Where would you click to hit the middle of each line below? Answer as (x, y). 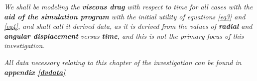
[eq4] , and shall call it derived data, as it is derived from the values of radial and (128, 26)
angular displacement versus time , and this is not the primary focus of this (124, 36)
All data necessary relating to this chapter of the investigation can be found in (123, 62)
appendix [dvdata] (35, 72)
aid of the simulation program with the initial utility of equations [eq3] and (125, 16)
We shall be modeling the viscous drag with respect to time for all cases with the (128, 6)
